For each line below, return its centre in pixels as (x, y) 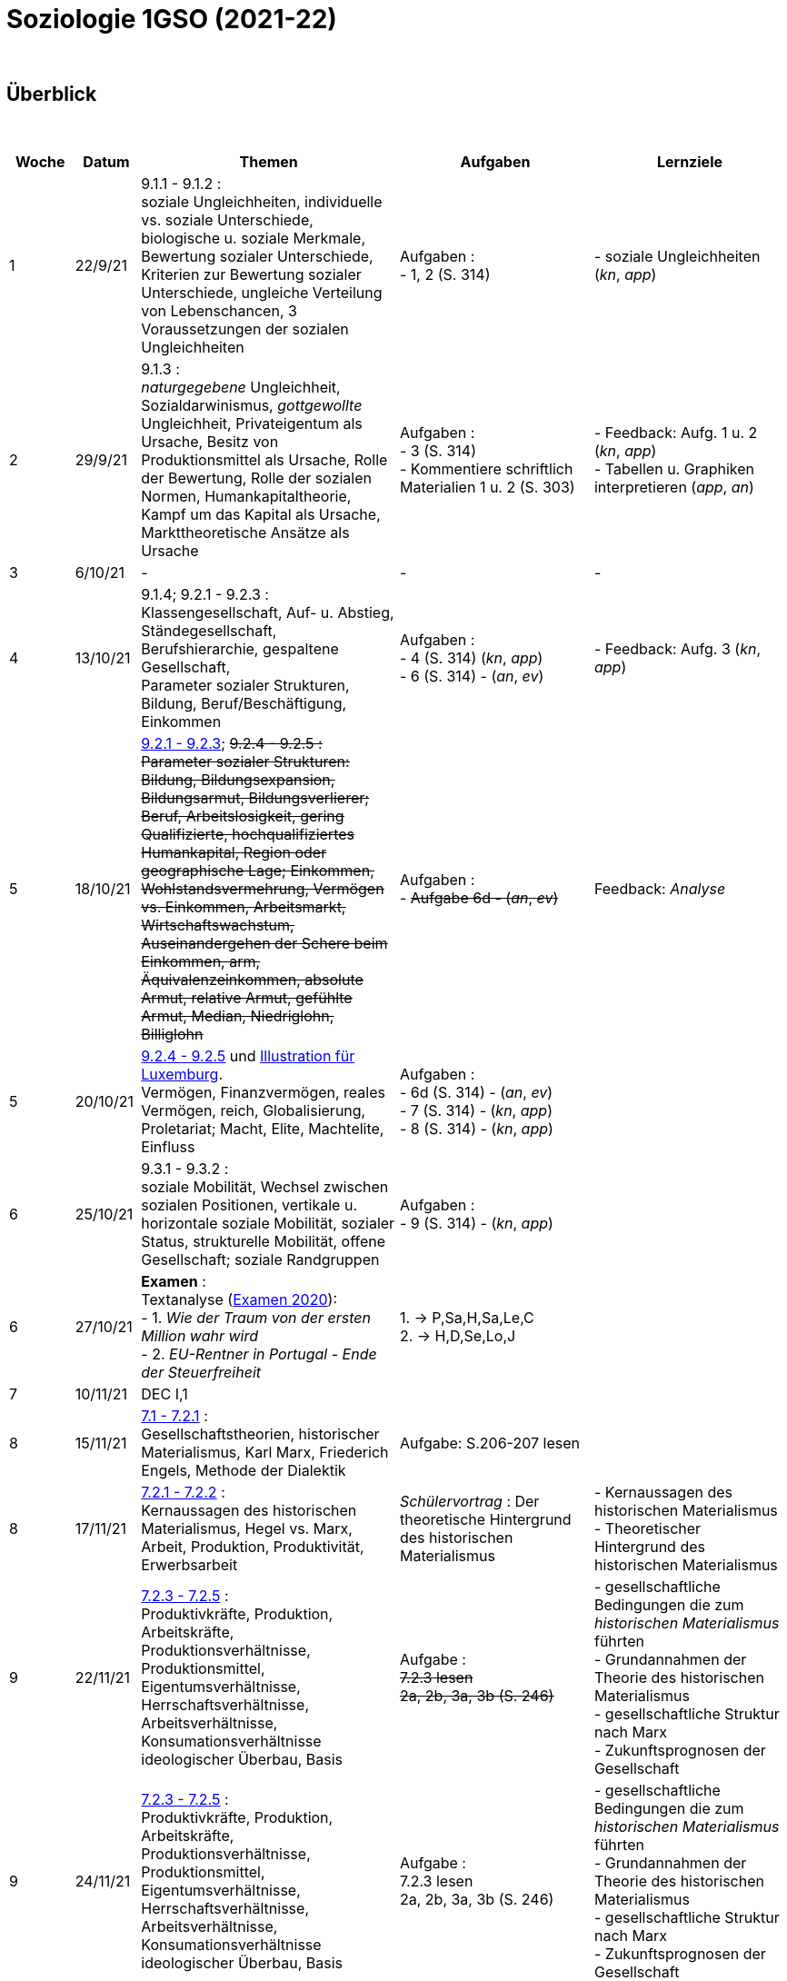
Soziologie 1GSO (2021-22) (172, 19)
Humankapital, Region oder (234, 852)
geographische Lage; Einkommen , (258, 870)
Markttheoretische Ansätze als (245, 532)
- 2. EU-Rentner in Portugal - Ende (259, 1354)
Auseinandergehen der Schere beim (264, 943)
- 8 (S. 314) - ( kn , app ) (476, 1128)
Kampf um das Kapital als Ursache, (261, 514)
